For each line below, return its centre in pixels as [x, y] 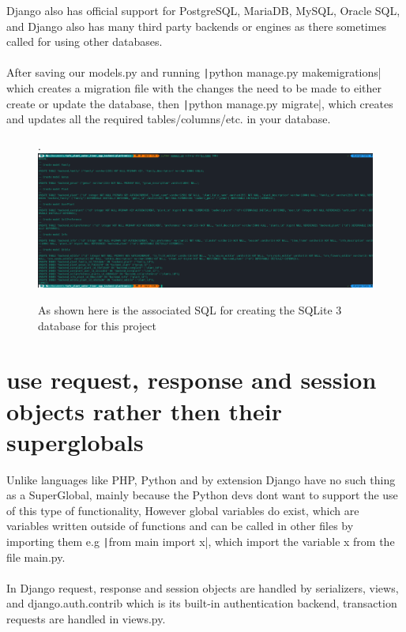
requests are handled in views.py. [86, 619]
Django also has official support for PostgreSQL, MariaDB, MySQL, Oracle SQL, [203, 10]
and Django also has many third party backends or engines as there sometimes [197, 26]
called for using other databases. [85, 41]
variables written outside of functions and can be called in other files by [180, 526]
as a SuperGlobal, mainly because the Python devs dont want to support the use [202, 495]
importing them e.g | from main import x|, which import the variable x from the [201, 542]
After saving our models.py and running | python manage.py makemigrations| [194, 72]
